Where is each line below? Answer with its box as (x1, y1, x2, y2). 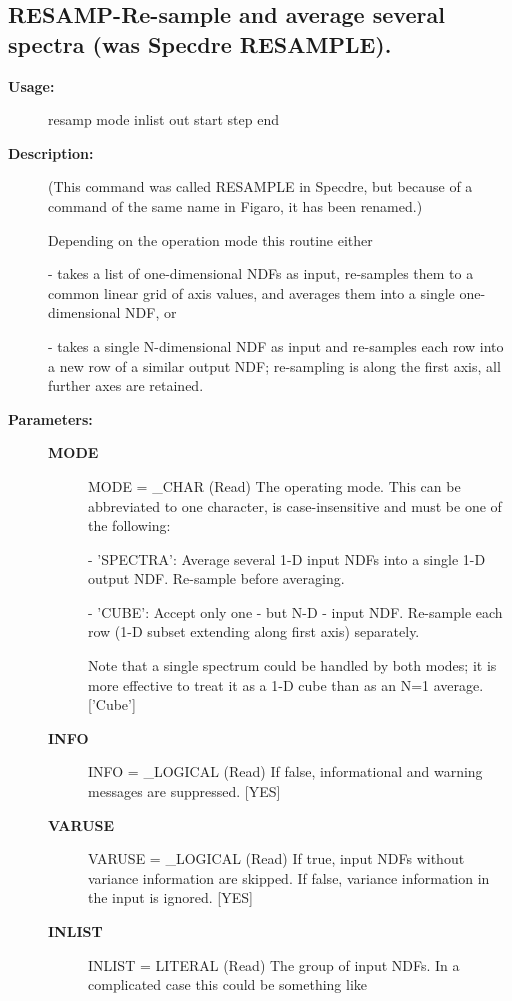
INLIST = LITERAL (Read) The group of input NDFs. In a (88, 954, 460, 975)
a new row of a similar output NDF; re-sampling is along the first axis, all (48, 355, 501, 376)
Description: (8, 142, 94, 163)
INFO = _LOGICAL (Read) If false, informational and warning (88, 761, 483, 782)
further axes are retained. (48, 375, 204, 396)
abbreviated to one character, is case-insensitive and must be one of (88, 495, 502, 516)
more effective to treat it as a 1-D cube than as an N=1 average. (88, 674, 484, 695)
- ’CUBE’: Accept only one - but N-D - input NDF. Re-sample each (88, 601, 503, 622)
